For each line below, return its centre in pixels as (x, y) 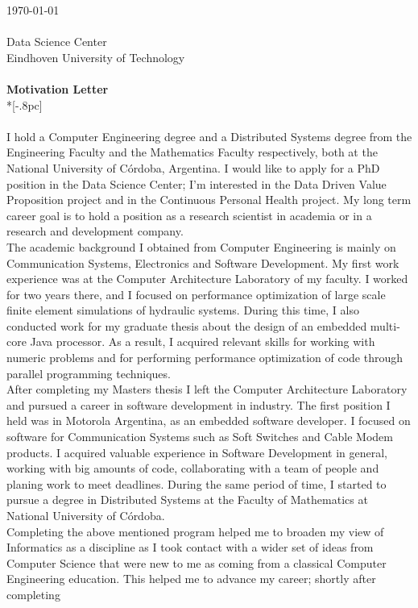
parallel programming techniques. (89, 373)
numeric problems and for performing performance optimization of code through (205, 358)
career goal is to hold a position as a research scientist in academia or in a (189, 215)
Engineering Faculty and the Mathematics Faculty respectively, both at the (192, 152)
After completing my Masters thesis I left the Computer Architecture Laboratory (207, 389)
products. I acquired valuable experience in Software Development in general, (197, 452)
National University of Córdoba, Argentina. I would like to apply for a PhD (193, 167)
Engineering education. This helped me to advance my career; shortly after (191, 579)
